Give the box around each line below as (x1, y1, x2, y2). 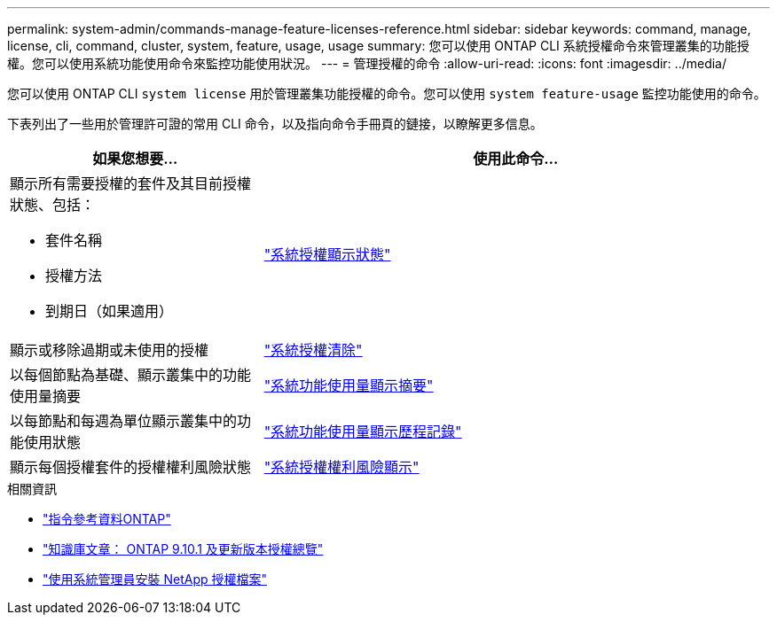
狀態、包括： (10, 196, 96, 214)
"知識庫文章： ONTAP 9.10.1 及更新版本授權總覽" (43, 541, 324, 556)
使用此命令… (473, 150, 559, 167)
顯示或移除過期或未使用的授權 (10, 341, 209, 359)
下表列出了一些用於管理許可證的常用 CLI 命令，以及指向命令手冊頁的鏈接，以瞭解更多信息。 (7, 116, 543, 131)
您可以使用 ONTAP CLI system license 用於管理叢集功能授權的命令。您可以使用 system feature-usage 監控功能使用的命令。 (7, 86, 766, 101)
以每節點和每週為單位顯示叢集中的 (10, 412, 238, 430)
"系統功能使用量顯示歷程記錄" (263, 423, 462, 440)
